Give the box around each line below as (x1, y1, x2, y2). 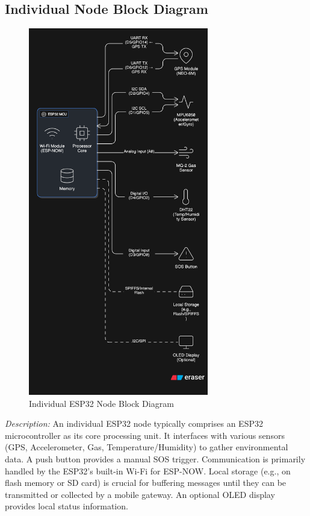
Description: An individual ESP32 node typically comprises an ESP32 (5, 417, 263, 430)
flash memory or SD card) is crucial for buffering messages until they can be (5, 476, 287, 489)
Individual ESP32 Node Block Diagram (29, 397, 174, 409)
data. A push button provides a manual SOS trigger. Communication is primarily (5, 453, 306, 465)
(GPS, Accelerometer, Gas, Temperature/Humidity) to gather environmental (5, 441, 288, 453)
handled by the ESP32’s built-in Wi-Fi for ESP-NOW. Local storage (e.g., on (5, 464, 291, 477)
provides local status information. (5, 500, 128, 512)
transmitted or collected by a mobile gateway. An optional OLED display (5, 488, 275, 500)
